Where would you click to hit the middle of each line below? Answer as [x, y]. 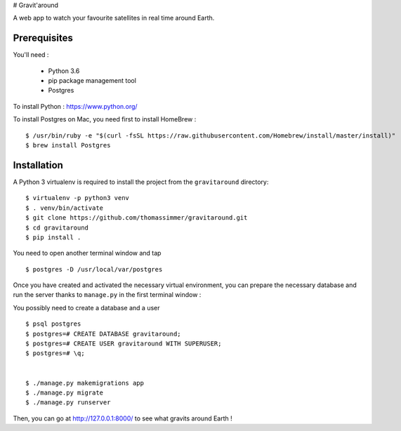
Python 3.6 [64, 71]
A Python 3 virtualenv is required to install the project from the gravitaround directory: [141, 182]
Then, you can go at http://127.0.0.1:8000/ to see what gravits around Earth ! [123, 418]
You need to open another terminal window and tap [87, 253]
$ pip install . [53, 237]
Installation [38, 165]
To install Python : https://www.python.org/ [75, 106]
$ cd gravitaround [57, 227]
